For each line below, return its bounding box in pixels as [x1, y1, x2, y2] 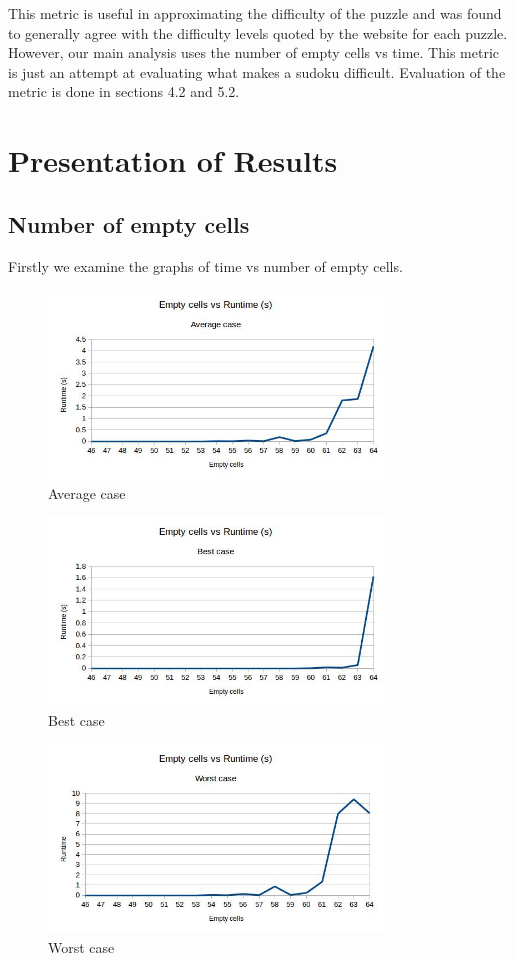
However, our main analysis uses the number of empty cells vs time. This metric [8, 42, 500, 63]
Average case [48, 482, 126, 503]
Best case [48, 709, 105, 730]
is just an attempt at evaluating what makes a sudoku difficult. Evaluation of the [8, 61, 506, 82]
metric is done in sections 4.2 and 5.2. [8, 81, 240, 102]
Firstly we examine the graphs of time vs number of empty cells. [8, 255, 403, 276]
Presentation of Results [8, 140, 338, 181]
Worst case [48, 937, 115, 958]
